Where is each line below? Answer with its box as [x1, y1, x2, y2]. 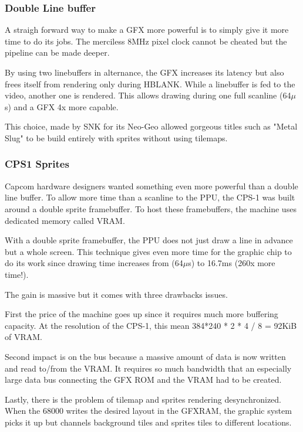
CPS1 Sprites [5, 157, 69, 171]
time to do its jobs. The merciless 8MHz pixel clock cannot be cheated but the [5, 35, 287, 47]
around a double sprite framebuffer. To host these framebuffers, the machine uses [5, 202, 297, 215]
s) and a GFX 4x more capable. [5, 100, 119, 113]
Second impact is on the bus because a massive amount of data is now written [5, 350, 286, 362]
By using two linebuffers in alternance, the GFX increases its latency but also [5, 66, 284, 78]
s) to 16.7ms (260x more [188, 257, 275, 269]
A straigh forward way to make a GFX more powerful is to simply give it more [5, 23, 289, 36]
